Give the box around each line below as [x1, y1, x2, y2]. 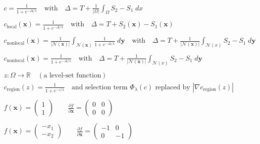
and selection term [71, 83, 128, 91]
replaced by [155, 83, 190, 91]
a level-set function [44, 72, 102, 79]
